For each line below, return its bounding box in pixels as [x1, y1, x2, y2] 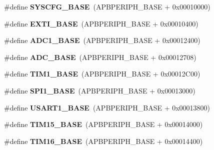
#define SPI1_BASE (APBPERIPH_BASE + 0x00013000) [4, 85, 195, 95]
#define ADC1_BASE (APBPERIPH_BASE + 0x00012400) [4, 35, 200, 45]
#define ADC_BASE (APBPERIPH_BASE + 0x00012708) [4, 51, 196, 62]
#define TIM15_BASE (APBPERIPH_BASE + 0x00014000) [4, 119, 203, 129]
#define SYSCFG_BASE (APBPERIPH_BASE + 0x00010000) [4, 1, 210, 11]
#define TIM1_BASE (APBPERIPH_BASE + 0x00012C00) [4, 68, 200, 79]
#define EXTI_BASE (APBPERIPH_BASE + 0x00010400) [4, 18, 198, 28]
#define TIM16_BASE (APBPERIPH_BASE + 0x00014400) [4, 135, 203, 146]
